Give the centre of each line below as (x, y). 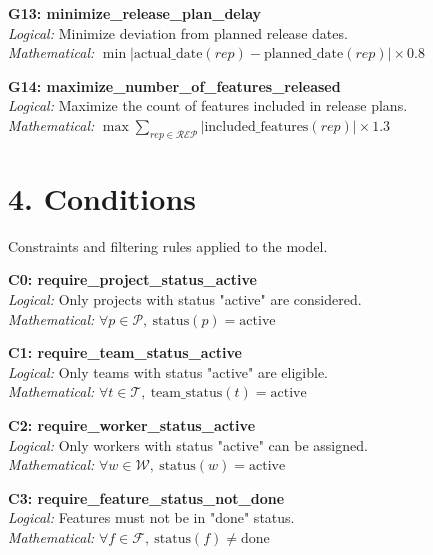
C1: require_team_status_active (125, 352)
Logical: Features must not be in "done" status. (151, 517)
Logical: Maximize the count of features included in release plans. (208, 105)
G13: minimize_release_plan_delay (135, 13)
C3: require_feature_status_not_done (146, 497)
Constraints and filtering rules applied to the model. (168, 245)
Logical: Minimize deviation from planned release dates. (178, 32)
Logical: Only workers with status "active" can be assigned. (188, 444)
